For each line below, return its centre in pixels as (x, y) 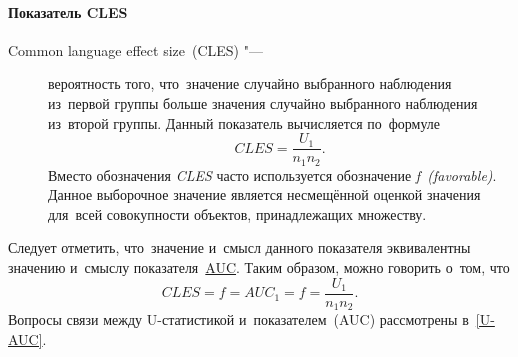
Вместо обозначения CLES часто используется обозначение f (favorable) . (272, 174)
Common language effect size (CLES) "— (135, 49)
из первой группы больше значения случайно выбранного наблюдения (263, 102)
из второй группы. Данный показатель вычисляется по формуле (244, 122)
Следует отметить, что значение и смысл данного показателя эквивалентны (239, 247)
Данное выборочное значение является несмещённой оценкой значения (264, 194)
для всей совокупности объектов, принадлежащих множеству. (237, 213)
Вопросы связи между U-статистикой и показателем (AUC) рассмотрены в (238, 319)
